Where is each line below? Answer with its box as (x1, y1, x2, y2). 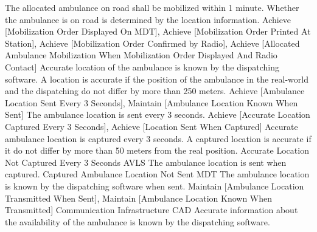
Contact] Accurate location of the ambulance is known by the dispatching (5, 60, 279, 73)
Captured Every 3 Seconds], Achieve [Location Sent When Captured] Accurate (5, 120, 298, 132)
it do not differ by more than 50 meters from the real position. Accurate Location (5, 144, 309, 157)
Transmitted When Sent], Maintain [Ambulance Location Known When (5, 191, 273, 204)
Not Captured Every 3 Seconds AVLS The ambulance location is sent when (5, 155, 287, 168)
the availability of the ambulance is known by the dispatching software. (5, 215, 270, 228)
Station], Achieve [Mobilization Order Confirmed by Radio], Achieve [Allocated (5, 36, 300, 49)
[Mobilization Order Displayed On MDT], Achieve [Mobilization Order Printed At (5, 25, 311, 38)
